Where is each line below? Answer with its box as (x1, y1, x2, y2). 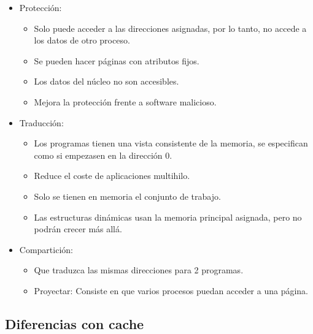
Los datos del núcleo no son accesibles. (34, 75, 179, 88)
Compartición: (19, 243, 73, 256)
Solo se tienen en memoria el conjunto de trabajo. (34, 189, 221, 202)
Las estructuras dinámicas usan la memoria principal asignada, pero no (34, 210, 302, 223)
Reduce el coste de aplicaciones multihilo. (34, 169, 190, 182)
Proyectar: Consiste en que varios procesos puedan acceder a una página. (34, 284, 309, 297)
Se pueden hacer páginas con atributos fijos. (34, 54, 199, 67)
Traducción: (19, 116, 64, 129)
